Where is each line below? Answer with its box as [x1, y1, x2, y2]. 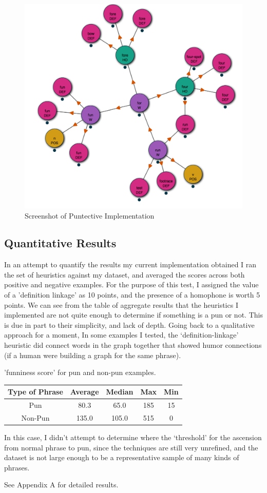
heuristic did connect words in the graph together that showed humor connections [4, 340, 262, 350]
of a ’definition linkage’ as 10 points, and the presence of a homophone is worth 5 [4, 289, 260, 300]
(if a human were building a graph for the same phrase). [4, 349, 181, 360]
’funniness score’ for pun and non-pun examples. [4, 367, 156, 378]
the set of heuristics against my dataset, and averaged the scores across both [4, 269, 245, 280]
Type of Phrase [8, 386, 63, 397]
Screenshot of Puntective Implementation [25, 210, 155, 221]
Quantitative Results [4, 235, 117, 251]
